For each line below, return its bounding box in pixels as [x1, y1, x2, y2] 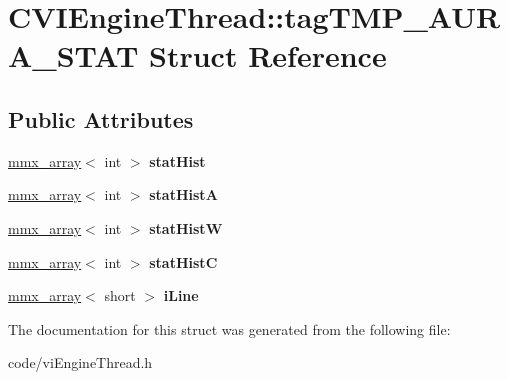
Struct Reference [149, 35, 387, 76]
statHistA [149, 184, 218, 205]
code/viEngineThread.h [8, 352, 153, 373]
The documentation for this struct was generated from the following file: [8, 318, 451, 339]
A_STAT [8, 35, 139, 76]
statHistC [149, 251, 218, 272]
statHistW [149, 217, 223, 238]
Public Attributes [8, 103, 194, 134]
